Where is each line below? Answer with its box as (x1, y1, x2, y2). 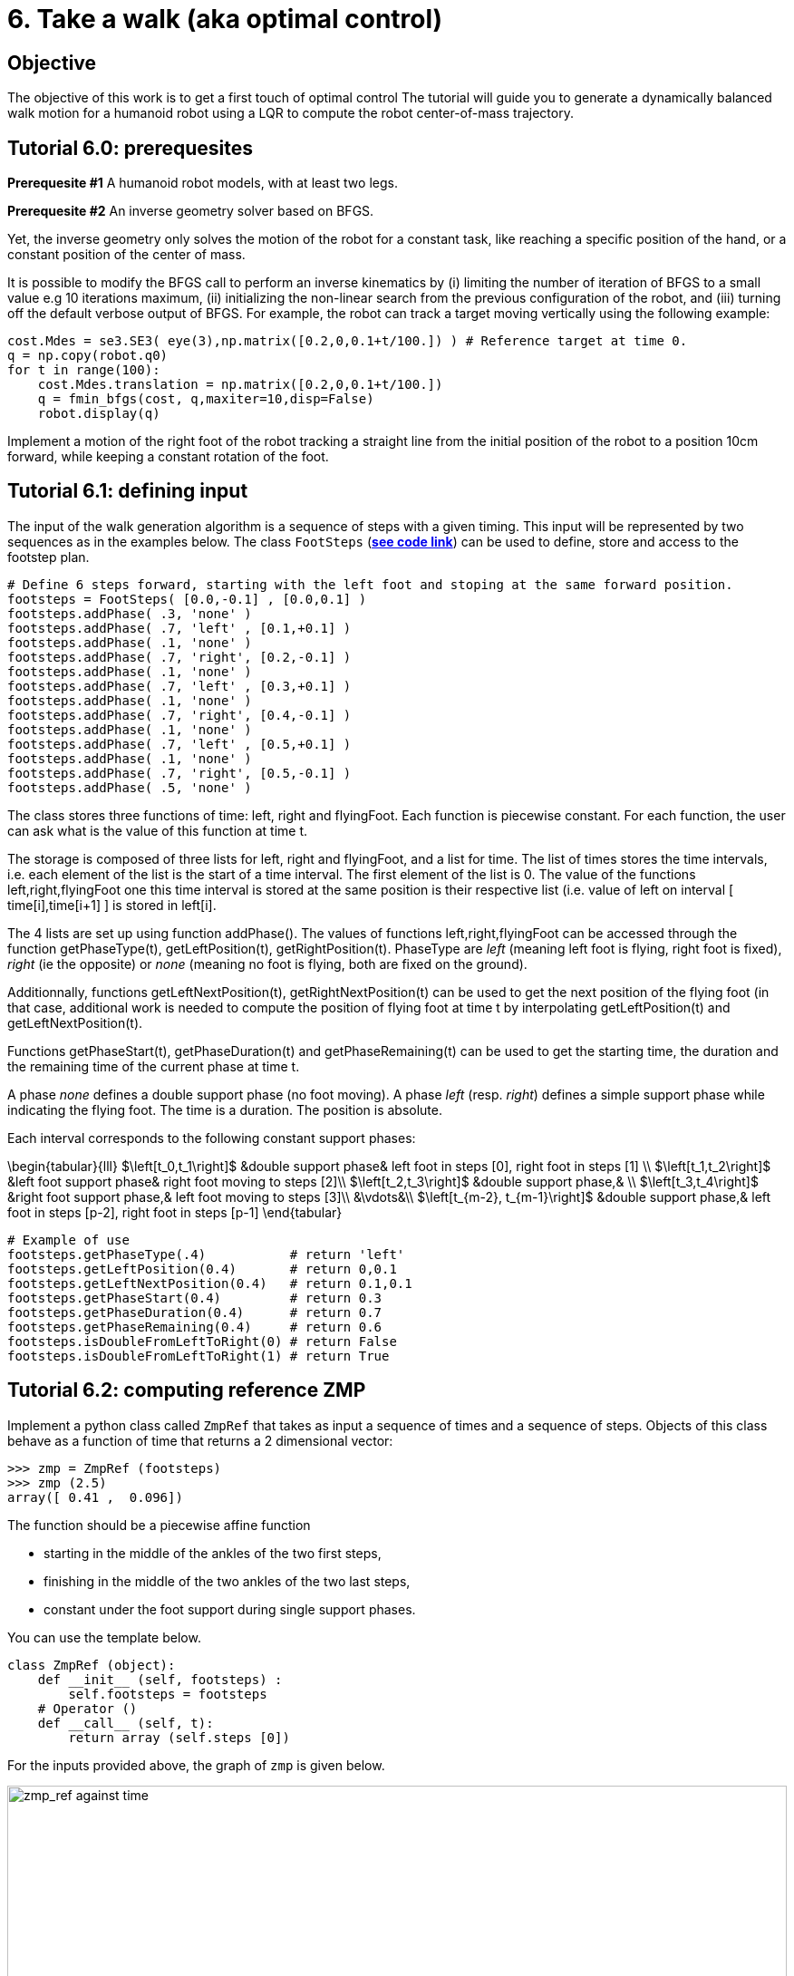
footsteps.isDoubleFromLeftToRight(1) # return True (7, 1348, 390, 1363)
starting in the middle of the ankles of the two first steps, (44, 1545, 382, 1561)
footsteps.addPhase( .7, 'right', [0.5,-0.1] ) (7, 765, 352, 780)
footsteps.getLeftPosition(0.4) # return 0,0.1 (7, 1261, 397, 1276)
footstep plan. (7, 548, 90, 565)
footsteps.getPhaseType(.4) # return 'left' (7, 1246, 405, 1262)
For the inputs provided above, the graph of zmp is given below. (7, 1757, 385, 1773)
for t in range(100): (7, 363, 160, 378)
